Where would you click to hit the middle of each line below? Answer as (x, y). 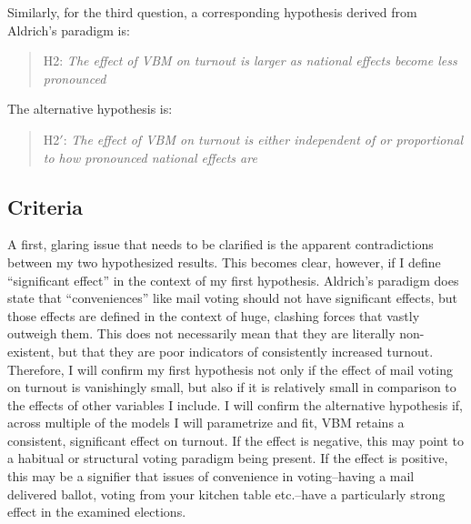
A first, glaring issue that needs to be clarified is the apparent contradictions (220, 244)
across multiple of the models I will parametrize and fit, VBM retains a (206, 423)
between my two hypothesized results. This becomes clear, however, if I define (224, 262)
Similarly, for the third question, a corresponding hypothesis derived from (212, 12)
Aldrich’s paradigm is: (69, 30)
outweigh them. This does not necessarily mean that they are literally (201, 333)
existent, (31, 351)
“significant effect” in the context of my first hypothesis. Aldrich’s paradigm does (233, 280)
